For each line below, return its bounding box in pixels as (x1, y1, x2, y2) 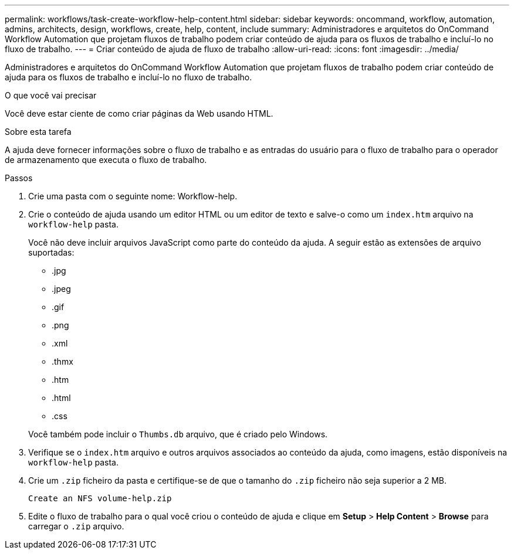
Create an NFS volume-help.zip (28, 494, 172, 503)
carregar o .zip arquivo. (28, 521, 124, 531)
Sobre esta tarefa (5, 127, 72, 137)
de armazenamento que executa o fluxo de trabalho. (5, 155, 207, 165)
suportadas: (28, 247, 75, 257)
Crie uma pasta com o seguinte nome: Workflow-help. (28, 191, 238, 201)
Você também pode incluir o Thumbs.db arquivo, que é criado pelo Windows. (28, 429, 328, 439)
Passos (5, 173, 33, 183)
